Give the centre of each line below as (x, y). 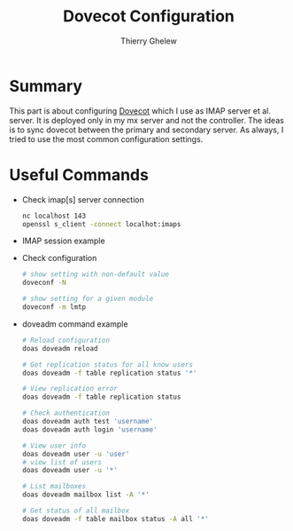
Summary (46, 86)
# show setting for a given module (88, 299)
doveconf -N (44, 283)
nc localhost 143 (54, 216)
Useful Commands (79, 174)
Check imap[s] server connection (83, 199)
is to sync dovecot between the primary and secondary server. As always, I (146, 130)
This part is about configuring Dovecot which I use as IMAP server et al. (140, 111)
